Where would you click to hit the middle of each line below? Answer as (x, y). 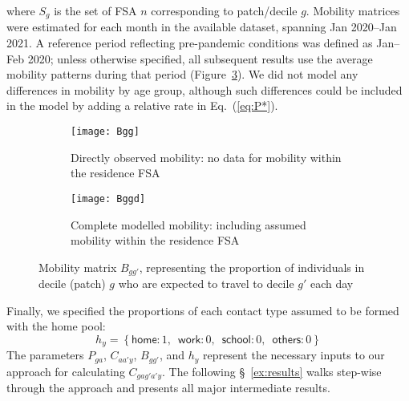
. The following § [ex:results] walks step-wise (272, 371)
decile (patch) (72, 284)
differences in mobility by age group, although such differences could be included (204, 89)
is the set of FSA (95, 10)
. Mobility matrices (353, 10)
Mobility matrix (78, 267)
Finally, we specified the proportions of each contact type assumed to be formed (203, 310)
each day (332, 284)
